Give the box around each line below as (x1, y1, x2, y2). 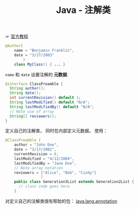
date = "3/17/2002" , (14, 147, 57, 152)
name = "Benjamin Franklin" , (14, 48, 74, 53)
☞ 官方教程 (5, 33, 28, 40)
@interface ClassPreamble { (5, 81, 64, 86)
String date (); (9, 90, 41, 96)
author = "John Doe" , (14, 142, 59, 147)
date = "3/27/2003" (14, 53, 55, 58)
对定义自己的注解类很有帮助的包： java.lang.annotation (5, 198, 118, 204)
